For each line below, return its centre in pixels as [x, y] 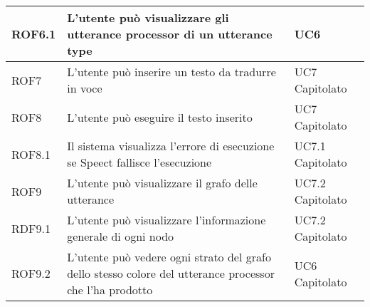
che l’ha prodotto [110, 290]
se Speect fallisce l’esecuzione [139, 162]
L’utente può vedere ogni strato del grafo [169, 257]
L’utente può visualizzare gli [148, 17]
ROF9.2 [31, 273]
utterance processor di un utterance [170, 34]
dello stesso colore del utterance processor [171, 273]
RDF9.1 [31, 228]
